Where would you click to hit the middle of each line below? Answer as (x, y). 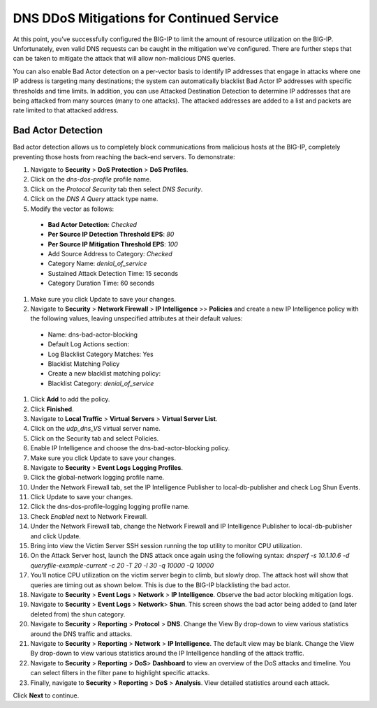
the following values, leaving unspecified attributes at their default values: (136, 318)
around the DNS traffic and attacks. (81, 634)
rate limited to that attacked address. (66, 110)
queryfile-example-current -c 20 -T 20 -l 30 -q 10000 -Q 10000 (122, 565)
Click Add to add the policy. (70, 399)
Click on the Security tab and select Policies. (95, 438)
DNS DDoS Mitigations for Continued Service (146, 18)
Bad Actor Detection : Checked (93, 224)
